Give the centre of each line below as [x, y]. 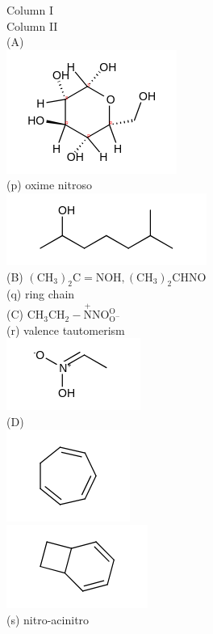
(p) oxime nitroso [49, 185]
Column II [32, 25]
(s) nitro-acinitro [48, 619]
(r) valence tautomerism [66, 330]
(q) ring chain [41, 294]
